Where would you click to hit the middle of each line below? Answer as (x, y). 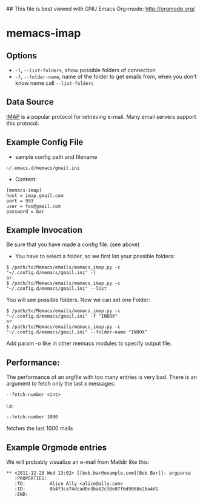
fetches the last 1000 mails (40, 428)
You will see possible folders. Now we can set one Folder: (78, 300)
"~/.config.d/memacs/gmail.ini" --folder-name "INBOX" (77, 332)
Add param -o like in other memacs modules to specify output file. (89, 343)
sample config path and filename (56, 156)
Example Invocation (45, 230)
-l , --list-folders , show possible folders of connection (85, 70)
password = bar (25, 212)
